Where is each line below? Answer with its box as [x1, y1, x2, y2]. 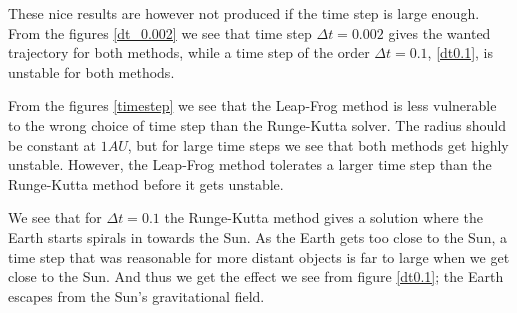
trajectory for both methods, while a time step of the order [8, 42, 370, 63]
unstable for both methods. [8, 61, 175, 82]
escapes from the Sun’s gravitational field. [8, 285, 265, 306]
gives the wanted [388, 22, 491, 43]
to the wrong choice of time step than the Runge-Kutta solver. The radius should [8, 114, 506, 135]
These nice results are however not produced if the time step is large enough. [8, 3, 480, 23]
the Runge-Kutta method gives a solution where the [164, 207, 483, 228]
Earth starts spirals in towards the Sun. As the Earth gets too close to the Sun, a [8, 226, 507, 247]
